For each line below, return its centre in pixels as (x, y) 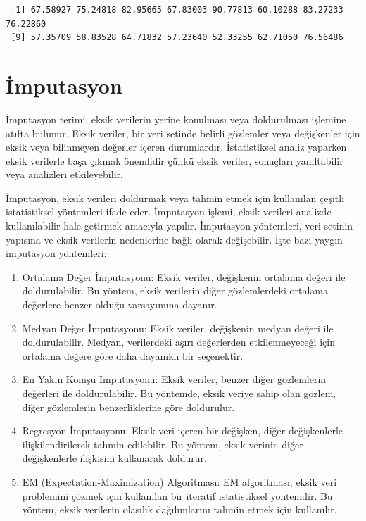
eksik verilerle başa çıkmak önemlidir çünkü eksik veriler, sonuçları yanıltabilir (175, 160)
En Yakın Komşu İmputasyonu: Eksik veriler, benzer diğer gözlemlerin (174, 379)
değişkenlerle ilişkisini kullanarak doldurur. (114, 458)
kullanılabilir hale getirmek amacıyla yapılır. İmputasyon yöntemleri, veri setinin (179, 226)
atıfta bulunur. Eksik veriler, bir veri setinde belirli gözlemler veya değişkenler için (183, 133)
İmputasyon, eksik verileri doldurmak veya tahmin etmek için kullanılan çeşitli (175, 197)
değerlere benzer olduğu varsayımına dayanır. (120, 305)
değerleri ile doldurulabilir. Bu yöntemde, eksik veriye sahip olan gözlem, (179, 393)
